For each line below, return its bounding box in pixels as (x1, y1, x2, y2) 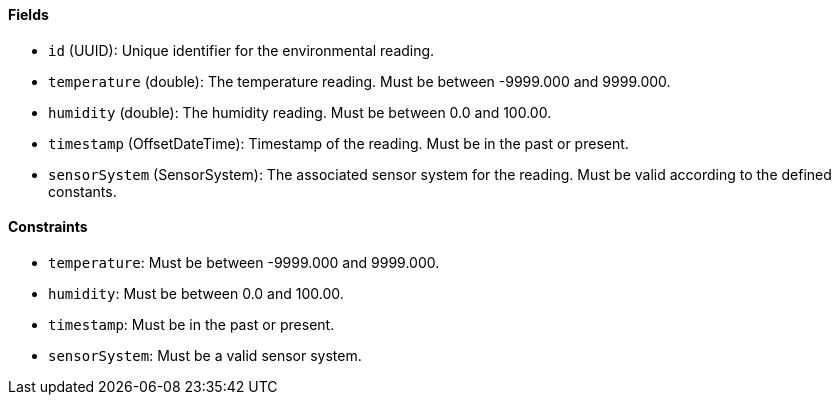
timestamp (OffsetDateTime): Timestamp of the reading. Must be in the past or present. (48, 134, 629, 152)
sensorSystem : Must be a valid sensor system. (48, 346, 362, 364)
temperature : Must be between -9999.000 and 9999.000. (48, 253, 440, 271)
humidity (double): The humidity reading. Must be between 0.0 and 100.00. (48, 103, 552, 121)
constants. (48, 182, 117, 200)
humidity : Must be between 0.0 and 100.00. (48, 284, 344, 302)
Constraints (8, 218, 88, 236)
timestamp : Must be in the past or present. (48, 315, 335, 333)
